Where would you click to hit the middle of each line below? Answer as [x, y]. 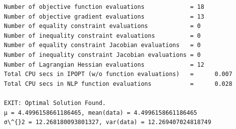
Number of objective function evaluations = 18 [104, 7]
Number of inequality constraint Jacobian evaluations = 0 [102, 55]
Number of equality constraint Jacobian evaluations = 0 [102, 45]
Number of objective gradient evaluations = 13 [104, 16]
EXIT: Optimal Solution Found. [55, 103]
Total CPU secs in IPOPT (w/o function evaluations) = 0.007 [118, 74]
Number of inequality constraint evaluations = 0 [102, 36]
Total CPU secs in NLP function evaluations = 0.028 [118, 84]
